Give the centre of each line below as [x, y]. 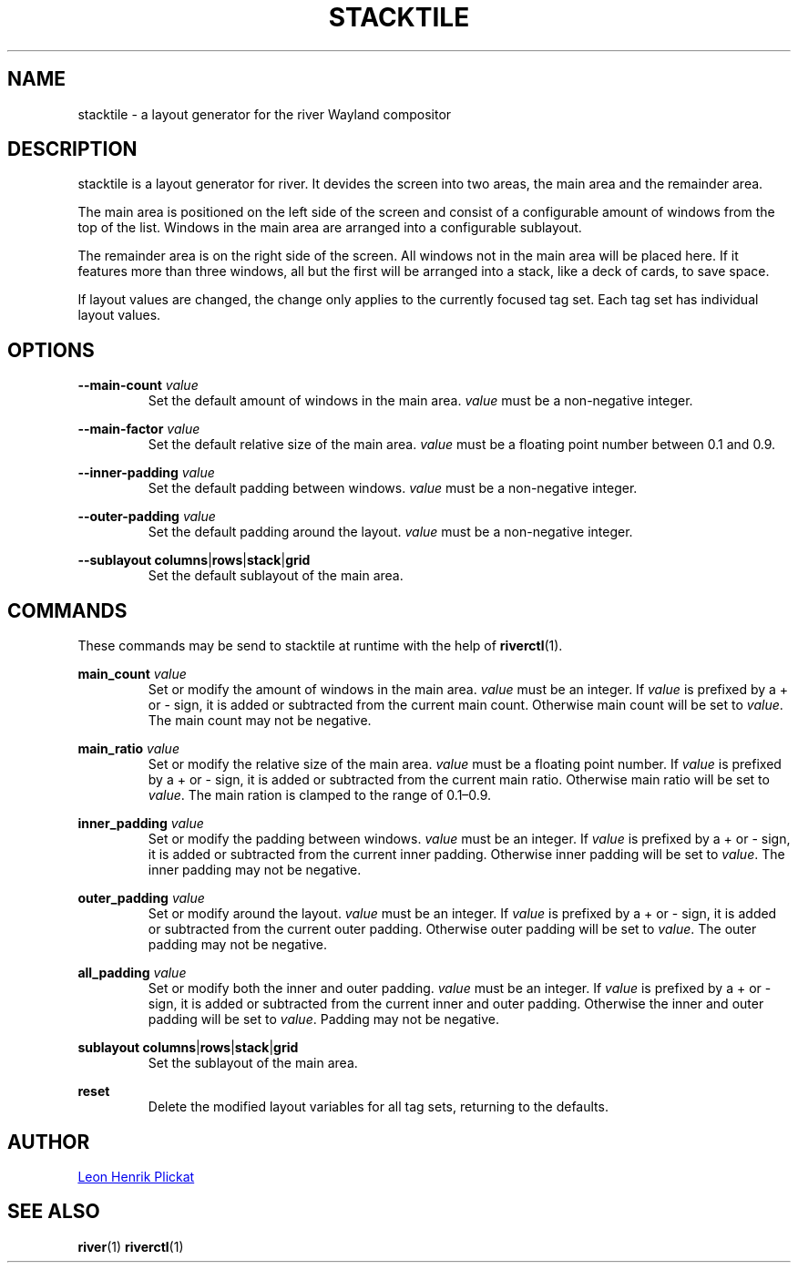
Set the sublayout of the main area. [253, 1063]
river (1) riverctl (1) [131, 1246]
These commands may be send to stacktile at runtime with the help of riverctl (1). [320, 646]
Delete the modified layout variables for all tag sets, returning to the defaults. [378, 1107]
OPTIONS [51, 350]
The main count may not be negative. [260, 721]
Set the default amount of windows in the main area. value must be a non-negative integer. [420, 401]
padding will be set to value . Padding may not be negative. [324, 1019]
